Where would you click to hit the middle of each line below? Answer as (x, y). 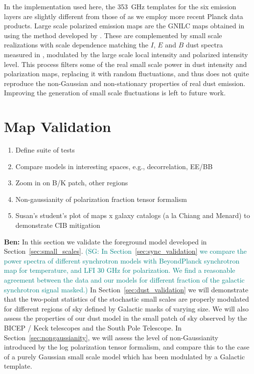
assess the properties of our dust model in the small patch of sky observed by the (126, 318)
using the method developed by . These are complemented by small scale (113, 35)
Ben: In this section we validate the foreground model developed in (105, 241)
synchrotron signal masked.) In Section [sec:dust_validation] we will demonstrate (126, 289)
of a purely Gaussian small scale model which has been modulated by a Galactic (125, 356)
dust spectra (204, 45)
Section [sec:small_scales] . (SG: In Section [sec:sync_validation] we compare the (126, 251)
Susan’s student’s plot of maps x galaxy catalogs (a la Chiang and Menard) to (133, 215)
